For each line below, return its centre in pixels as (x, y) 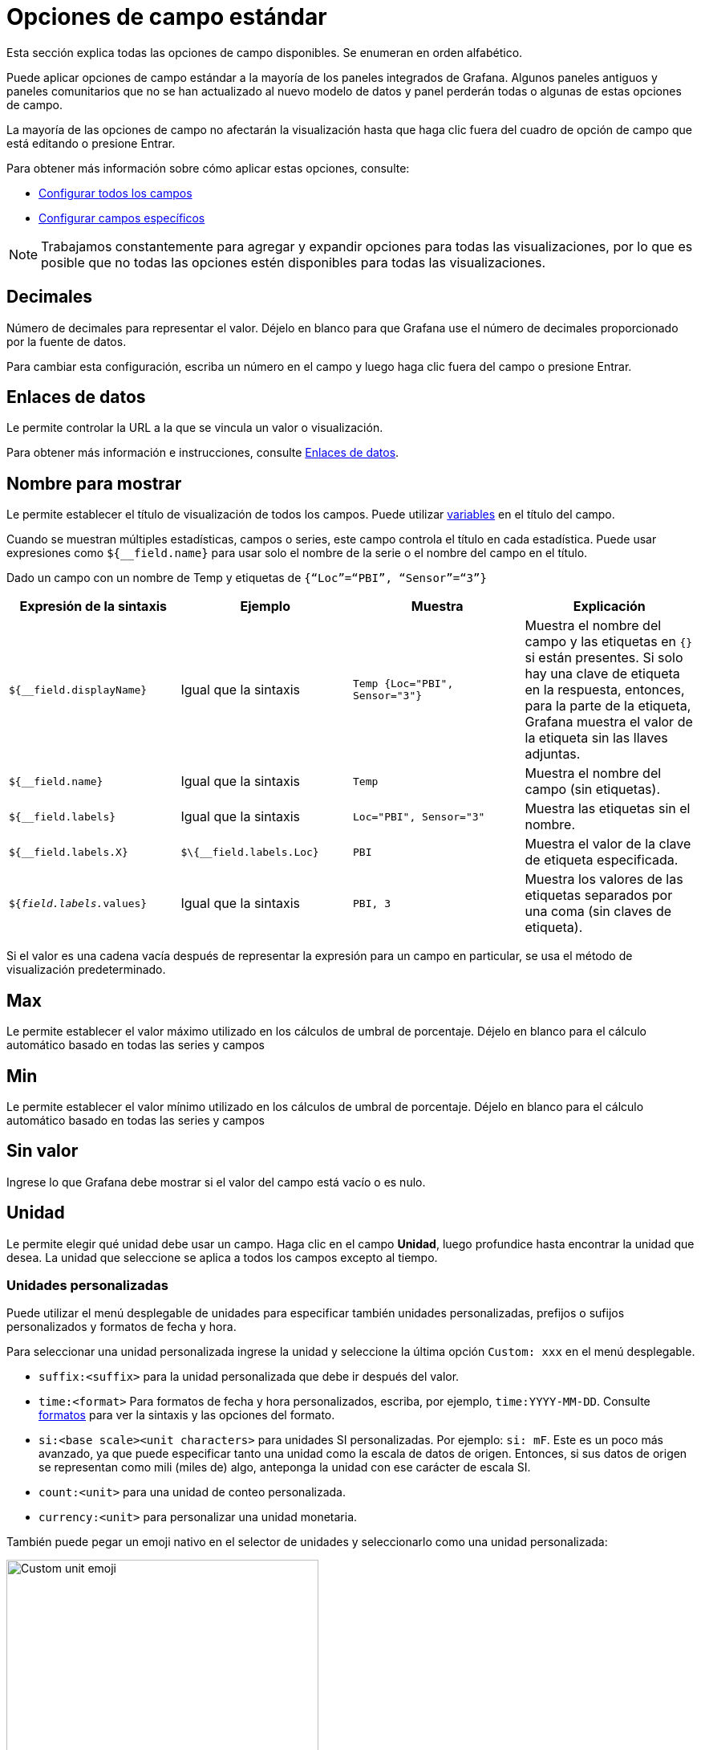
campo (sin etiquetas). (593, 790)
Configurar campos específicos (122, 218)
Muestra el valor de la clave (608, 844)
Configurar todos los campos (115, 193)
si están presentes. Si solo (604, 658)
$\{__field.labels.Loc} (250, 852)
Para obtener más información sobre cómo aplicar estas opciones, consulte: (208, 168)
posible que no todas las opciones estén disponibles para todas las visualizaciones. (294, 262)
